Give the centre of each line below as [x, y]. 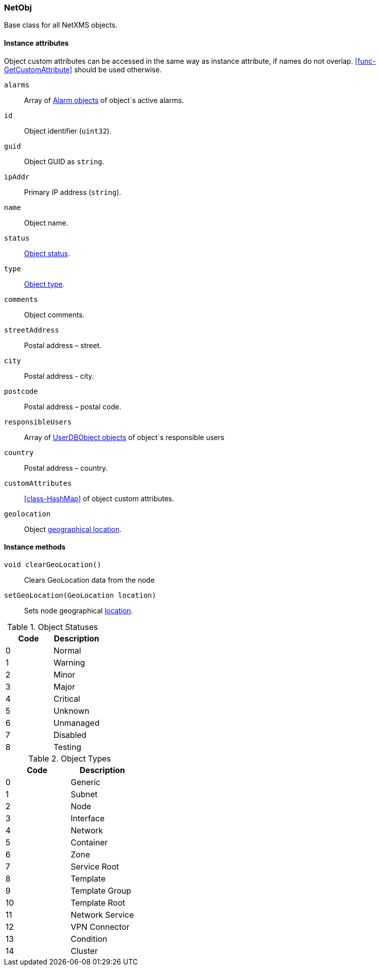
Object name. [46, 223]
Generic [86, 782]
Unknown [71, 711]
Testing [67, 747]
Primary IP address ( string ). [73, 192]
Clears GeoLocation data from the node [89, 580]
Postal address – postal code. [73, 406]
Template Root [98, 902]
